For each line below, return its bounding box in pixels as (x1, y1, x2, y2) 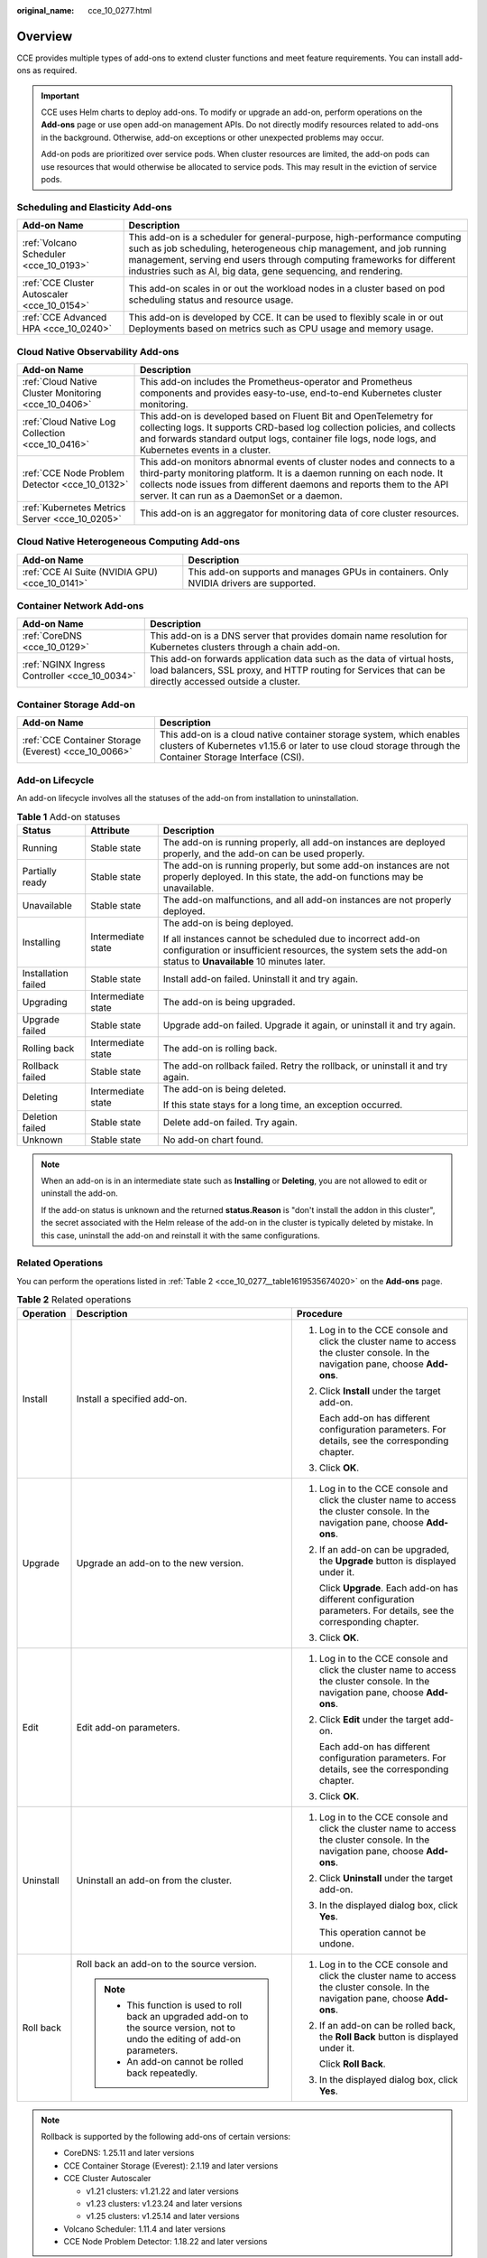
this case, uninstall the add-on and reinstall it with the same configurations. (41, 1229, 320, 1241)
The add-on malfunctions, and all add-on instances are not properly (162, 893, 452, 906)
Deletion (22, 1110, 58, 1123)
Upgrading (22, 995, 68, 1008)
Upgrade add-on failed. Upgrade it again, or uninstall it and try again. (162, 1019, 456, 1031)
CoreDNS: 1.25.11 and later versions (63, 2148, 195, 2159)
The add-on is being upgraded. (162, 995, 296, 1008)
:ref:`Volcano (22, 237, 78, 249)
